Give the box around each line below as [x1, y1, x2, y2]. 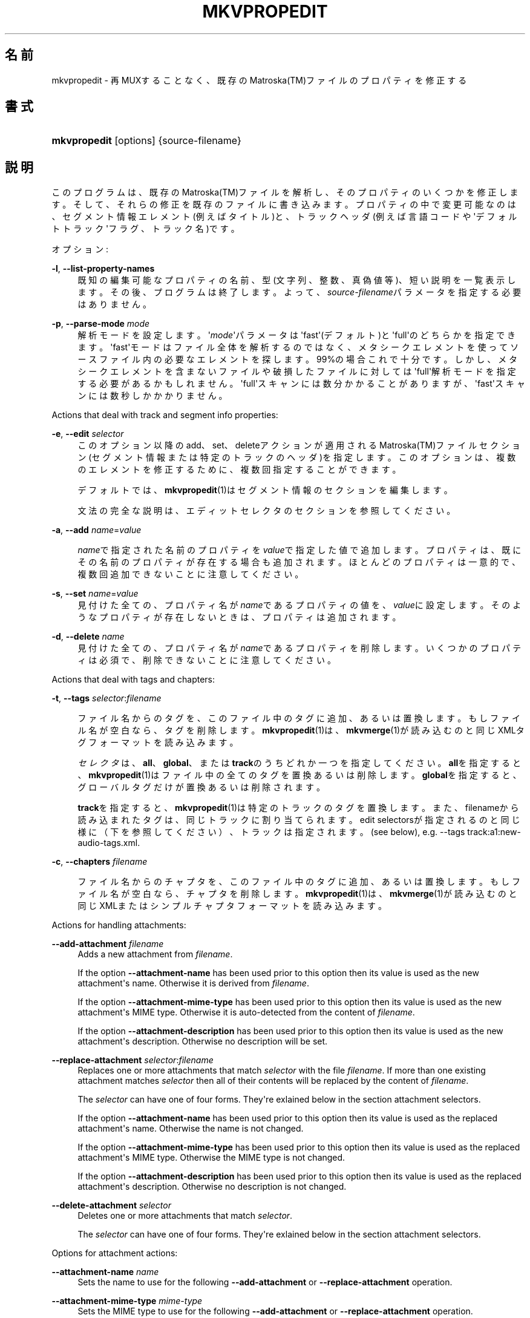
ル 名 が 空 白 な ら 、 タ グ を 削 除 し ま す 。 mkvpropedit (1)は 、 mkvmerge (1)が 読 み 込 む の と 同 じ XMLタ [77, 725, 525, 736]
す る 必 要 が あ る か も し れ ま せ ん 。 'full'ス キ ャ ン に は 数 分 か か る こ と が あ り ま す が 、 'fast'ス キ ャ [77, 378, 525, 389]
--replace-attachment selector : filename [51, 1055, 214, 1066]
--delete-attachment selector [51, 1200, 171, 1211]
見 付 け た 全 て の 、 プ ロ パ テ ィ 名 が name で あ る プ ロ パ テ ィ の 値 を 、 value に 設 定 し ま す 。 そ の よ [77, 600, 522, 611]
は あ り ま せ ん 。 [77, 299, 152, 310]
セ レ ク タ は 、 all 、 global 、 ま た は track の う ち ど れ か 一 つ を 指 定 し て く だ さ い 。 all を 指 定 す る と [77, 758, 521, 769]
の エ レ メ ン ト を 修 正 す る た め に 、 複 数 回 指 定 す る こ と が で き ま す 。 [77, 464, 401, 475]
